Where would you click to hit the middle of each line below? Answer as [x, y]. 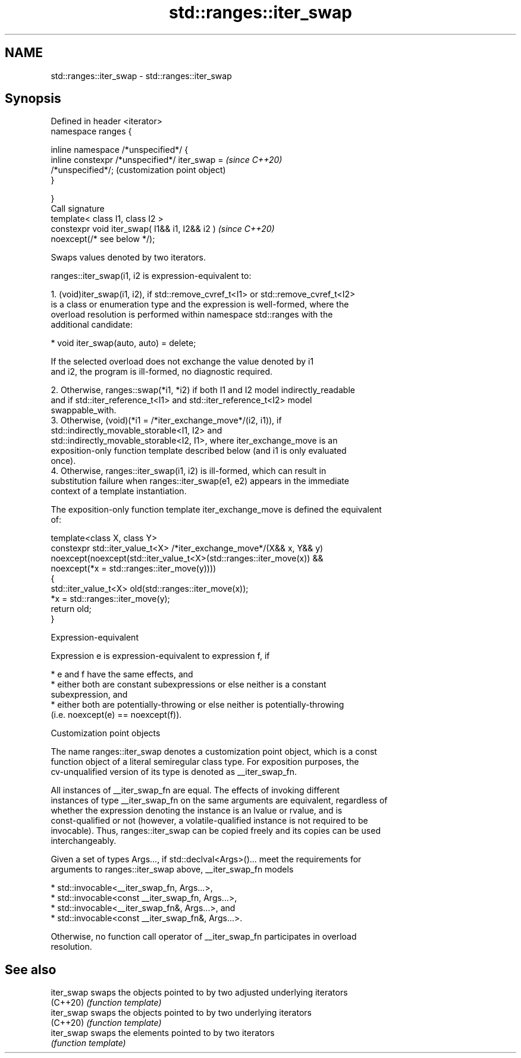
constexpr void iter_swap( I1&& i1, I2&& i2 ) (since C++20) [163, 229]
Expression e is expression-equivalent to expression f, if [160, 656]
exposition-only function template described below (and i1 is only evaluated [199, 451]
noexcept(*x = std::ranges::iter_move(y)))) [134, 569]
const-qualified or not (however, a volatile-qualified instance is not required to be [209, 821]
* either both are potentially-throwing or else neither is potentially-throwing [197, 705]
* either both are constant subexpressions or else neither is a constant [189, 685]
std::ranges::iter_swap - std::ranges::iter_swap [141, 76]
